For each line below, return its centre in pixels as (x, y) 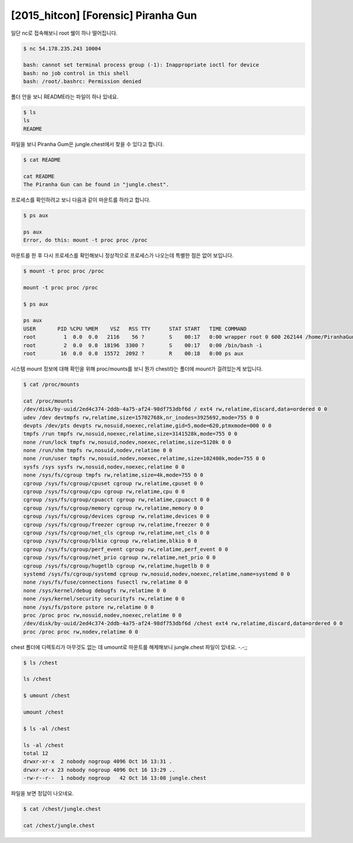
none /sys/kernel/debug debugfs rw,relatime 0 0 (95, 590)
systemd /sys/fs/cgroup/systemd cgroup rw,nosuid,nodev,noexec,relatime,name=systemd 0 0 (157, 574)
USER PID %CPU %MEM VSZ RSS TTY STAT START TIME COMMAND (135, 329)
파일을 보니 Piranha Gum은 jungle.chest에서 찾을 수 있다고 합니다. (87, 144)
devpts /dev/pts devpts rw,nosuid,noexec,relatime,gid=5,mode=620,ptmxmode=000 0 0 (147, 425)
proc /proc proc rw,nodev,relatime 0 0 (81, 632)
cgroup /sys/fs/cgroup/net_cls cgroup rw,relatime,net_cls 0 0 (116, 533)
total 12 (36, 753)
